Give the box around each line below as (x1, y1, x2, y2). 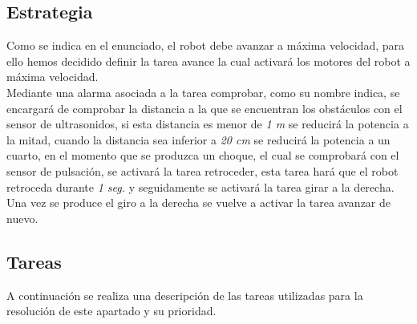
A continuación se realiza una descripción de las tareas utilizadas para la (6, 286, 363, 303)
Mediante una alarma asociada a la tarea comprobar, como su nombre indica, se (6, 83, 400, 100)
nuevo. (6, 209, 38, 226)
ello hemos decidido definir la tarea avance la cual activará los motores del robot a (6, 52, 411, 69)
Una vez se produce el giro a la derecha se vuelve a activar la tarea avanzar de (6, 194, 391, 211)
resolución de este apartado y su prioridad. (6, 302, 217, 319)
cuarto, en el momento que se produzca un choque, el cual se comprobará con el (6, 147, 399, 164)
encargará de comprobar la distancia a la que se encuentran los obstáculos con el (6, 99, 403, 116)
